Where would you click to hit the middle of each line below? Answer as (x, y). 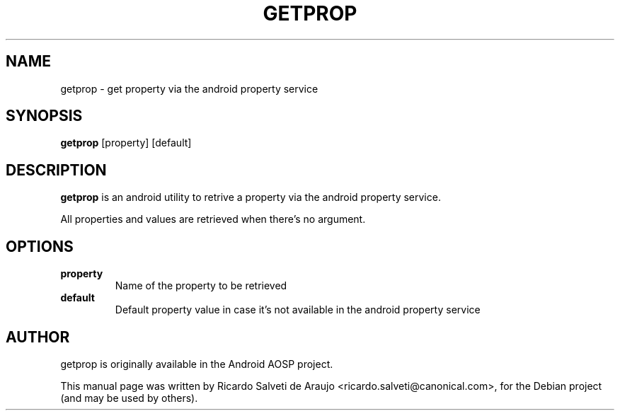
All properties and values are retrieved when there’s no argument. (213, 219)
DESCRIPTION (56, 170)
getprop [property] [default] (126, 143)
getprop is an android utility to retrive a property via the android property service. (251, 197)
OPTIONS (40, 246)
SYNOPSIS (44, 116)
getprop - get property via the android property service (189, 88)
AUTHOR (38, 337)
